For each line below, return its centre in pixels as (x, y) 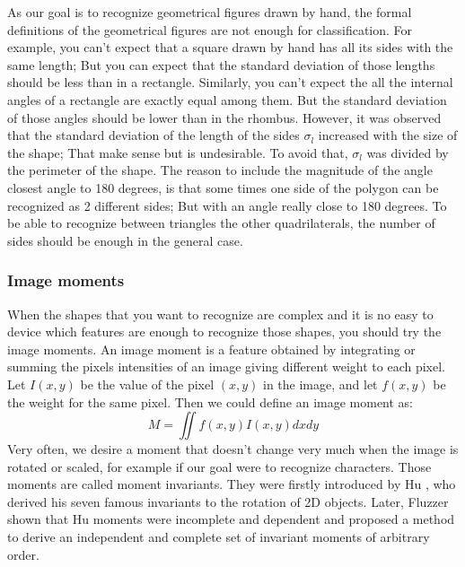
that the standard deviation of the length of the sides (154, 135)
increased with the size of (388, 135)
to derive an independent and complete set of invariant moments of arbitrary (219, 537)
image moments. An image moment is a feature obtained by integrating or (211, 349)
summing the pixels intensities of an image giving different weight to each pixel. (226, 366)
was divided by (408, 152)
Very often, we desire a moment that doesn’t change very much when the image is (233, 449)
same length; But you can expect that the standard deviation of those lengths (221, 64)
